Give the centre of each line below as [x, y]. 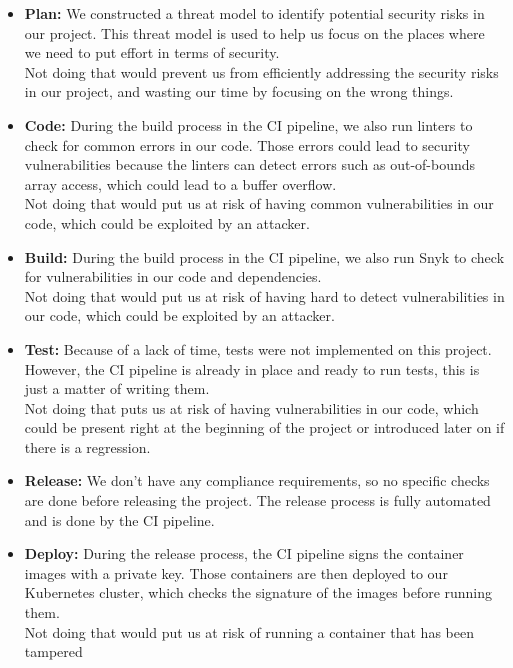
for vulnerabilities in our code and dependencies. [173, 276]
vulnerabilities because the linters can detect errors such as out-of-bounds [250, 164]
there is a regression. [87, 446]
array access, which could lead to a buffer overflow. [180, 183]
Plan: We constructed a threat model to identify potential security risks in [254, 13]
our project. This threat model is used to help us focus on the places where [254, 32]
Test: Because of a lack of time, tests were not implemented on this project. [258, 348]
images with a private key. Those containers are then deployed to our [236, 572]
